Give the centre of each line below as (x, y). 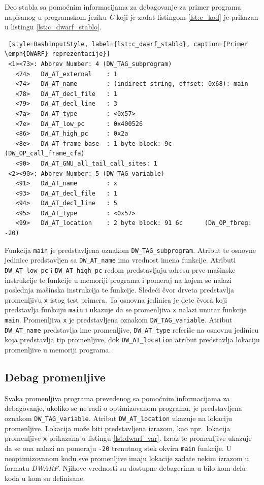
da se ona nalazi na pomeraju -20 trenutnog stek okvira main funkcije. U (118, 448)
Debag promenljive (55, 377)
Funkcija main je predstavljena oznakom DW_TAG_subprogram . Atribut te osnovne (130, 250)
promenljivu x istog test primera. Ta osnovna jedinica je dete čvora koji (116, 299)
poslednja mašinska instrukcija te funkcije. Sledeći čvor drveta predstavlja (120, 290)
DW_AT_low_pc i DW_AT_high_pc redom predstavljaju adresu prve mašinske (120, 269)
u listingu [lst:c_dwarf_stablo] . (53, 27)
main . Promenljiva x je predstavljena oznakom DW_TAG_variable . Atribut (119, 320)
